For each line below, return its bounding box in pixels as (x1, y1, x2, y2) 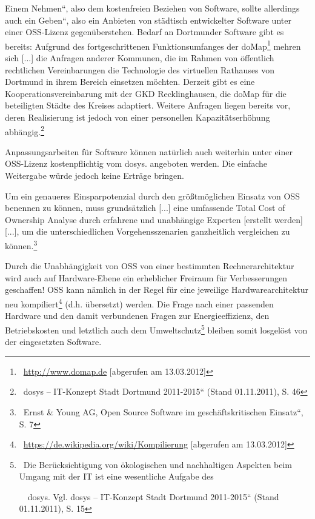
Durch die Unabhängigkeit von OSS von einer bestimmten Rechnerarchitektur (5, 259, 294, 272)
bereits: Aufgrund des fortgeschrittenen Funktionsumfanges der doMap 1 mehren (5, 38, 301, 52)
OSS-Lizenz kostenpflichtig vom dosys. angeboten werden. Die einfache (5, 157, 268, 170)
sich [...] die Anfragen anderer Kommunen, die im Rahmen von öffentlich (5, 52, 274, 64)
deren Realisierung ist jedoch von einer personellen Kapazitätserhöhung (5, 111, 270, 123)
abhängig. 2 (5, 123, 44, 138)
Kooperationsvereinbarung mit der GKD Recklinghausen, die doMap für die (5, 87, 287, 99)
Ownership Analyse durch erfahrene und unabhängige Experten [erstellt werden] (5, 213, 303, 226)
